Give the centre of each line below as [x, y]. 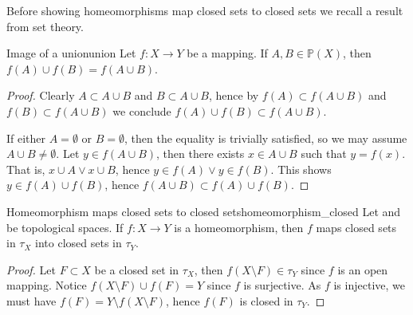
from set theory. [45, 26]
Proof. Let [31, 269]
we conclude [142, 110]
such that [324, 154]
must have [31, 300]
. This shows [301, 169]
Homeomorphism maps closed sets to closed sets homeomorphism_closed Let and [204, 211]
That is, [26, 169]
